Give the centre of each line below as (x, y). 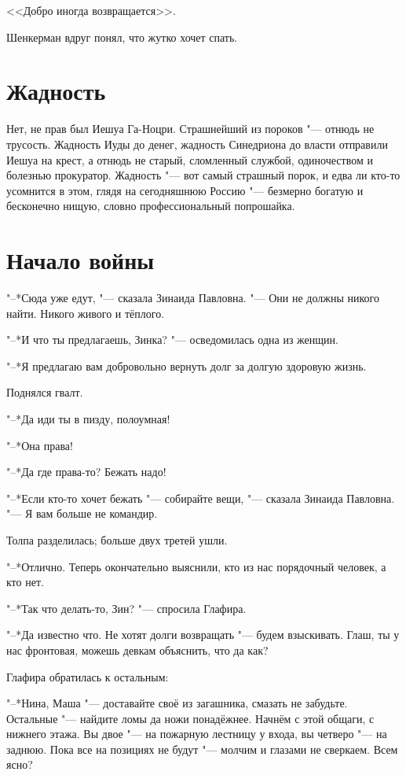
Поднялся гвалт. (45, 392)
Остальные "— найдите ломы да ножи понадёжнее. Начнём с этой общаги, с (190, 718)
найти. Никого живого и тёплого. (86, 313)
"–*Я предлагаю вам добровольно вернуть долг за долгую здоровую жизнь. (187, 365)
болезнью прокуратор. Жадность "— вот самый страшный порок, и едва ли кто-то (203, 175)
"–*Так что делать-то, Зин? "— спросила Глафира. (126, 608)
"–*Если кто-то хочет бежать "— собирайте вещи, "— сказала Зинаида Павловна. (201, 498)
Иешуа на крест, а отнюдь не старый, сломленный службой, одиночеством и (190, 159)
